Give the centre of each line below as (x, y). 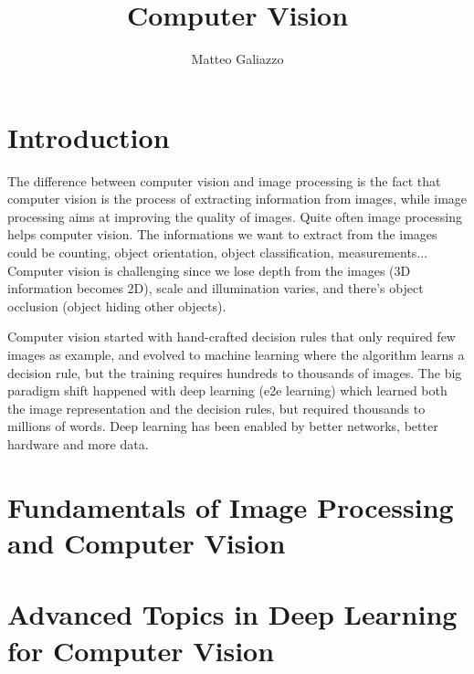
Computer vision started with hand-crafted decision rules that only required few (232, 337)
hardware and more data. (78, 443)
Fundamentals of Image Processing (231, 506)
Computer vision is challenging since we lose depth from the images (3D (209, 270)
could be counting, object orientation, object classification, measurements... (218, 253)
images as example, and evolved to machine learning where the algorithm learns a (236, 354)
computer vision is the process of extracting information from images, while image (237, 199)
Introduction (89, 137)
